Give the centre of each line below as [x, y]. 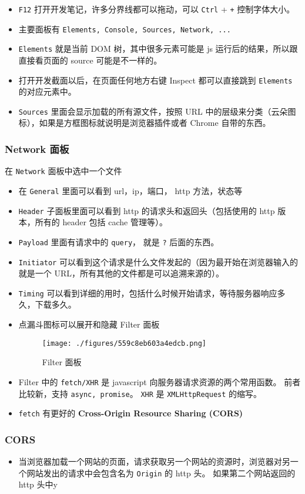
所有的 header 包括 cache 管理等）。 [101, 222]
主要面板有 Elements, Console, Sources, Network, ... [125, 29]
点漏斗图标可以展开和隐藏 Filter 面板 [89, 324]
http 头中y [38, 484]
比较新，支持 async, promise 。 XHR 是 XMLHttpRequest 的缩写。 [140, 393]
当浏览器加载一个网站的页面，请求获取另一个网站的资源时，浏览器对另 [154, 461]
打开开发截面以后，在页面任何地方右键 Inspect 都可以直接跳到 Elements [155, 80]
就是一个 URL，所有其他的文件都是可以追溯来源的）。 [121, 273]
